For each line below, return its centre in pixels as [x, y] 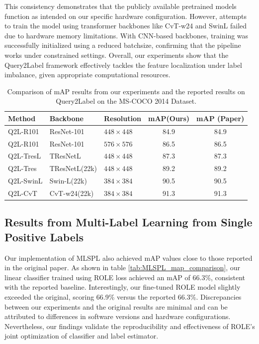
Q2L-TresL [25, 156]
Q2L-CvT [23, 193]
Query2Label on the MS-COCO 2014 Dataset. [126, 101]
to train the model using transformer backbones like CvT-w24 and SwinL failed [126, 26]
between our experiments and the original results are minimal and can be [116, 306]
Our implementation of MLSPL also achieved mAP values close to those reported [129, 258]
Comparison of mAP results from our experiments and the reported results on [126, 91]
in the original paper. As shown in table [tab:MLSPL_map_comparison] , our [122, 267]
